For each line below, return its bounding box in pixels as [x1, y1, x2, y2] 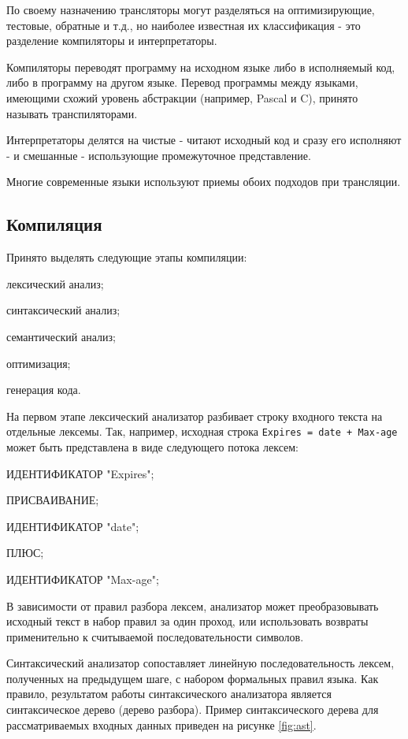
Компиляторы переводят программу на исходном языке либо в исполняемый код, [6, 58, 395, 75]
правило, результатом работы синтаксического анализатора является [6, 685, 332, 702]
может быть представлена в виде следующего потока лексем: [6, 438, 299, 455]
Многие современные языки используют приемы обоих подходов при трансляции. [6, 173, 401, 190]
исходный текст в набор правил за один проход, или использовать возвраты [6, 613, 369, 629]
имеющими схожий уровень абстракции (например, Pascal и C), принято [6, 89, 358, 106]
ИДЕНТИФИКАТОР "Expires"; [6, 465, 154, 481]
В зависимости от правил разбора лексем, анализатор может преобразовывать [6, 597, 379, 614]
